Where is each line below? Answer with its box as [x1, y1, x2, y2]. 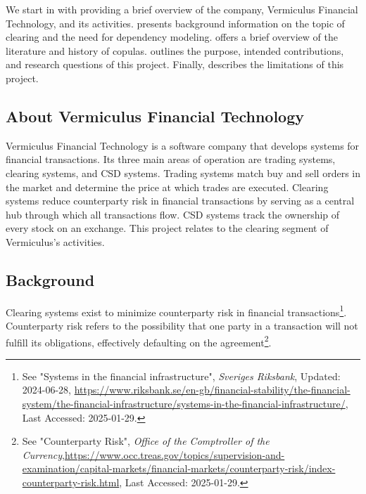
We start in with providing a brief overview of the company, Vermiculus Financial [6, 2, 358, 16]
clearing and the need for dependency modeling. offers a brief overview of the [6, 30, 338, 44]
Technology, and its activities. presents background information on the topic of [6, 15, 345, 30]
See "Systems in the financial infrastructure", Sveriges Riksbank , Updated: [22, 368, 341, 383]
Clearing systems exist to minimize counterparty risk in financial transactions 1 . [6, 302, 347, 319]
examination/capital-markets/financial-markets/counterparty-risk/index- [22, 461, 336, 476]
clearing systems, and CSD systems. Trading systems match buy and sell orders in [6, 165, 360, 180]
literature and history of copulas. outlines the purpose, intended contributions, [6, 43, 344, 58]
